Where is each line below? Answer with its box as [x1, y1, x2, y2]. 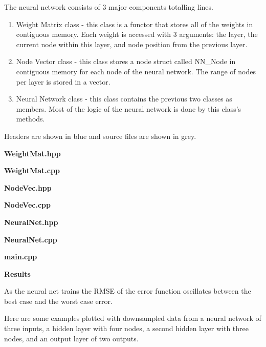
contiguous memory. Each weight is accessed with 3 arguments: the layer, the [16, 29, 258, 39]
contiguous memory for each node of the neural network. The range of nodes [16, 66, 256, 76]
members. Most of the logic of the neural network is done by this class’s [16, 103, 241, 114]
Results [4, 268, 31, 279]
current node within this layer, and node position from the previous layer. [16, 38, 248, 49]
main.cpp [4, 251, 37, 262]
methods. [16, 113, 45, 124]
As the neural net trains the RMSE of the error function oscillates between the [4, 285, 251, 296]
